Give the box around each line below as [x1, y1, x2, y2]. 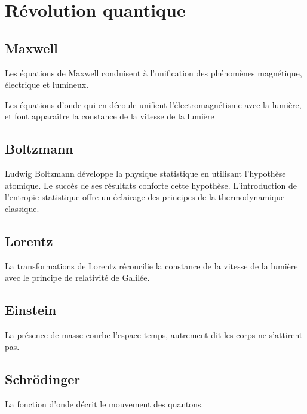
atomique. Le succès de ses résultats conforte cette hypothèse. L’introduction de [5, 179, 297, 191]
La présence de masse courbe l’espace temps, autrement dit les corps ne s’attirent [5, 329, 303, 341]
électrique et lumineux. [5, 78, 89, 91]
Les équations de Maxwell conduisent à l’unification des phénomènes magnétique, [5, 66, 302, 79]
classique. [5, 202, 39, 214]
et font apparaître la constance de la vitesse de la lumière [5, 110, 214, 122]
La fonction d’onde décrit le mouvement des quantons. [5, 397, 204, 410]
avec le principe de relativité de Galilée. [5, 271, 150, 284]
